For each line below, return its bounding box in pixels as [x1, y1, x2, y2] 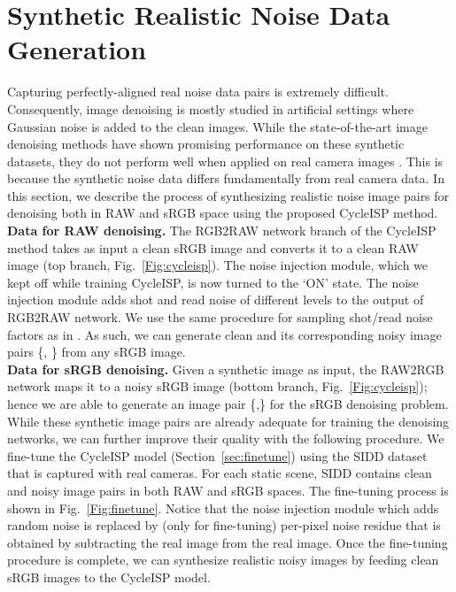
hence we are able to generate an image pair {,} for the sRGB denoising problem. [7, 395, 449, 412]
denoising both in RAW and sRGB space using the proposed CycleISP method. [7, 204, 438, 222]
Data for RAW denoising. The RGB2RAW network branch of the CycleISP [7, 221, 437, 240]
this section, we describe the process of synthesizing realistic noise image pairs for [7, 186, 450, 204]
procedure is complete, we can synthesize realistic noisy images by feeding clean [7, 550, 439, 569]
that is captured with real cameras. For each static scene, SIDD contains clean [7, 464, 432, 482]
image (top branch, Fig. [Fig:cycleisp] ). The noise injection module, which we [7, 256, 429, 274]
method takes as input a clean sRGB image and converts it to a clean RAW [7, 238, 419, 257]
